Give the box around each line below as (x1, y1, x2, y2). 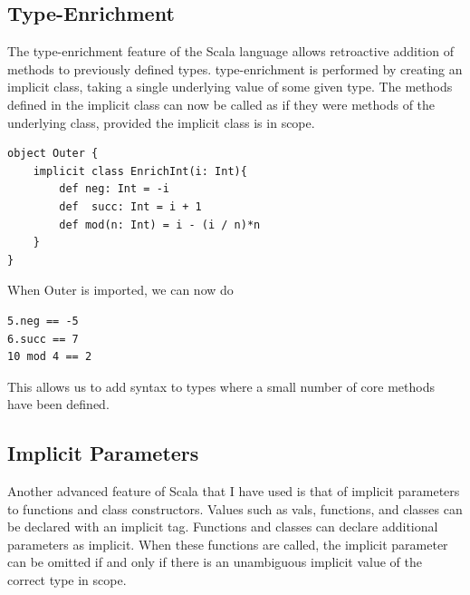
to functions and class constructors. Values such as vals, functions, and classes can (7, 499, 463, 518)
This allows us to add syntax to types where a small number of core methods (7, 376, 435, 395)
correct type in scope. (7, 571, 127, 590)
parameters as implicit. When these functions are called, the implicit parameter (7, 534, 448, 553)
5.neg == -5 (7, 314, 79, 327)
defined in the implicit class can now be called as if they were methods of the (7, 94, 436, 113)
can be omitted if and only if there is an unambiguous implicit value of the (7, 552, 422, 571)
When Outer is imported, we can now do (7, 280, 234, 299)
